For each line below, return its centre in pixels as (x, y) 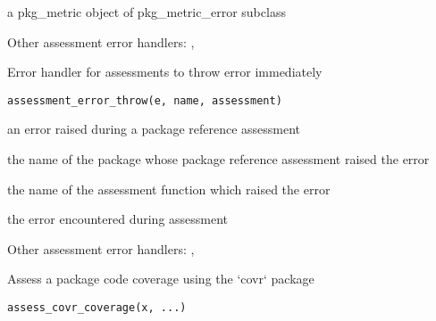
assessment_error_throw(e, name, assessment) (145, 100)
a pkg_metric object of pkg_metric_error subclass (147, 12)
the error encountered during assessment (118, 219)
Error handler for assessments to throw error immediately (165, 72)
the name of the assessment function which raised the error (169, 189)
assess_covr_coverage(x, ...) (97, 308)
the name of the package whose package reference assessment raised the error (218, 159)
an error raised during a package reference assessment (154, 129)
